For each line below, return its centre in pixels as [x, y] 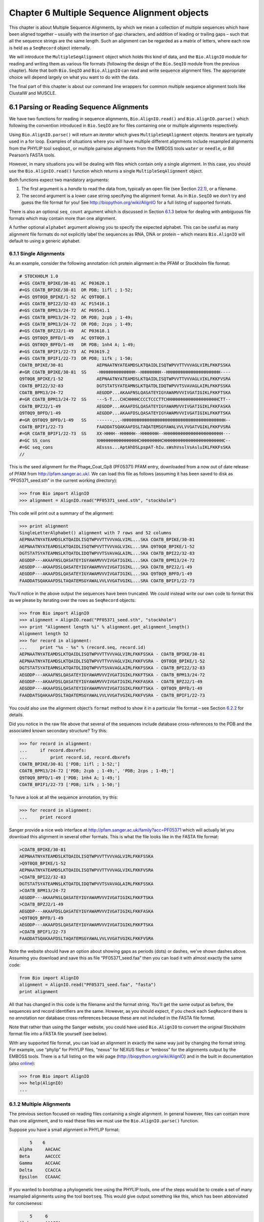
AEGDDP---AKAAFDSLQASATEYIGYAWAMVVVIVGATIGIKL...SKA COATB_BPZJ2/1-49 [106, 567]
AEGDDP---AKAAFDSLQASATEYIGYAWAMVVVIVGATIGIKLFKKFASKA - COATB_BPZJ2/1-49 [111, 682]
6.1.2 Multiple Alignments [40, 1104]
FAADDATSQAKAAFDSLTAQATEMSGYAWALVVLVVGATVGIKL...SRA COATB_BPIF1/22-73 [107, 581]
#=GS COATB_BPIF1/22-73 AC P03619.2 [65, 351]
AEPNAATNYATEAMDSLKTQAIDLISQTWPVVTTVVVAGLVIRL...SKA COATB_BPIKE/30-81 [107, 540]
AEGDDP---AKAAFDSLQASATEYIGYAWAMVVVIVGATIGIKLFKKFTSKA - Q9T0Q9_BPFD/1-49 [111, 688]
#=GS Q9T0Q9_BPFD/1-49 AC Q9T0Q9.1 [65, 338]
